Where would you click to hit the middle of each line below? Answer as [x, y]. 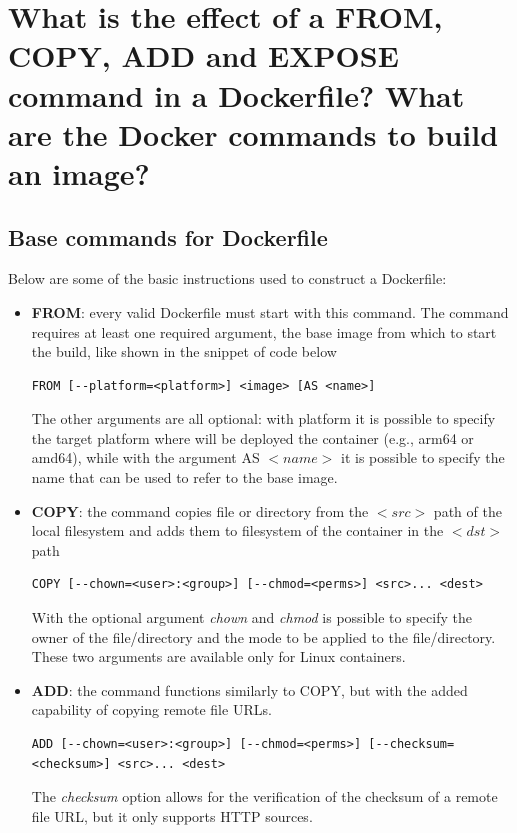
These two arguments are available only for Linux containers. [218, 656]
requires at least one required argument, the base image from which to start [264, 331]
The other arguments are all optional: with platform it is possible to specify [263, 418]
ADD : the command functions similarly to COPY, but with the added [249, 689]
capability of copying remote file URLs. [151, 709]
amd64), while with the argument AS [145, 457]
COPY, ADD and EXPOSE [203, 55]
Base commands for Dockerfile [168, 236]
